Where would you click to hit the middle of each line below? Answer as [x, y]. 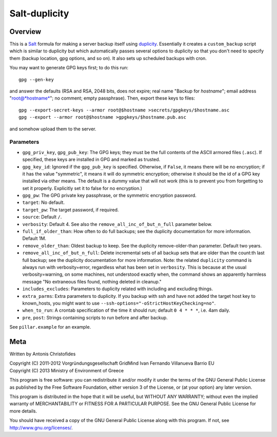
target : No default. [44, 202]
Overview [25, 32]
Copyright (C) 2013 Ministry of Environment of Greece [67, 370]
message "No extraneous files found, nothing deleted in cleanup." [92, 281]
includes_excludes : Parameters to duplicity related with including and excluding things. [117, 289]
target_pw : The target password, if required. [71, 210]
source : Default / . [42, 217]
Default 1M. [34, 238]
